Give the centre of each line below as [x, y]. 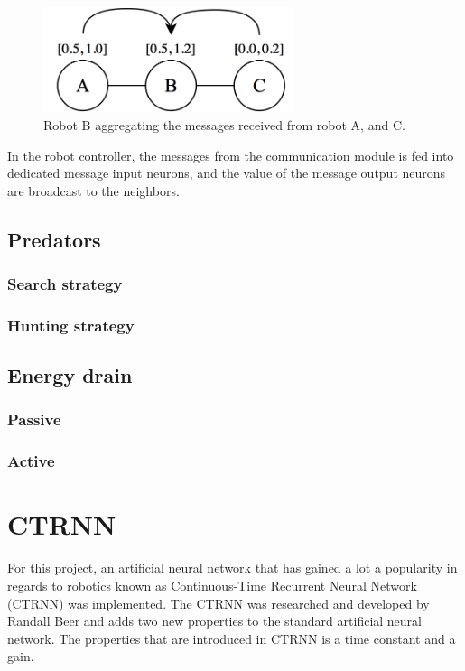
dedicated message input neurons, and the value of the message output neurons [227, 173]
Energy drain [70, 375]
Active [31, 461]
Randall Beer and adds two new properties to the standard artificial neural [214, 621]
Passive [34, 419]
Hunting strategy [71, 325]
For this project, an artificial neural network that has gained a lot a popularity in [232, 568]
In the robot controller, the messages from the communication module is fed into [231, 155]
